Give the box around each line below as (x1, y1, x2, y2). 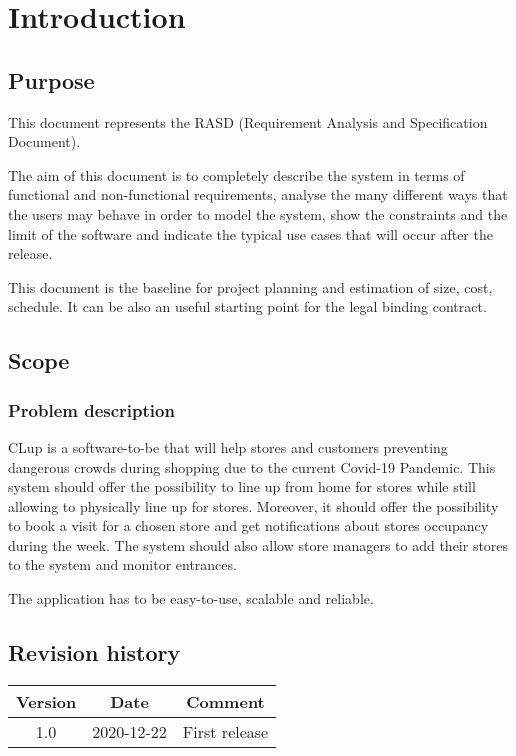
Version (16, 689, 77, 713)
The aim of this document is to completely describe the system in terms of (8, 164, 465, 185)
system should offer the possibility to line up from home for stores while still (8, 476, 476, 497)
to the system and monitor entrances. (8, 554, 237, 575)
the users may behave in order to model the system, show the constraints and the (8, 203, 508, 224)
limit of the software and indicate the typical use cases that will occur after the (8, 223, 493, 244)
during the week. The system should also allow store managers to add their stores (8, 534, 509, 555)
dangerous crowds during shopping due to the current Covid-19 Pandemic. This (8, 456, 496, 477)
